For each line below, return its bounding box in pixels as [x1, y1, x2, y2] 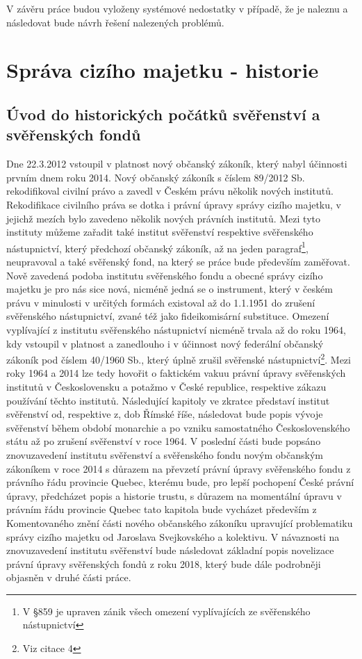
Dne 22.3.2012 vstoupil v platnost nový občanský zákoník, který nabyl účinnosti [6, 156, 347, 171]
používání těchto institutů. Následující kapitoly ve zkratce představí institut [6, 393, 330, 407]
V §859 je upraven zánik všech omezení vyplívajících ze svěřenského [22, 603, 311, 618]
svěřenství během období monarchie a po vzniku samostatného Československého [6, 420, 350, 434]
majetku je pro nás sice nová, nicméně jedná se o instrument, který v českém [6, 282, 333, 296]
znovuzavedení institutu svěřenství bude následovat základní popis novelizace [6, 543, 334, 558]
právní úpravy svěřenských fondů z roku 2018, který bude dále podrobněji [6, 556, 321, 571]
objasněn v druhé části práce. [6, 570, 131, 585]
